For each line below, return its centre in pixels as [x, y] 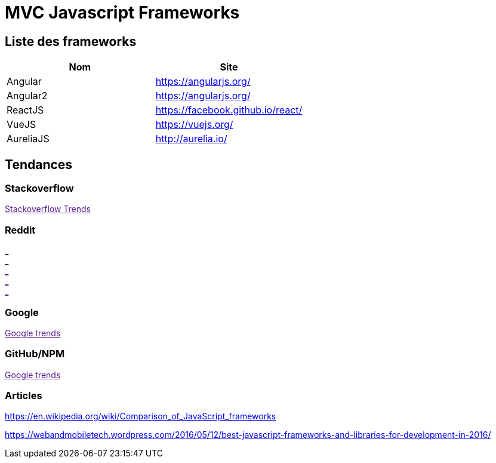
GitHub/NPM [35, 354]
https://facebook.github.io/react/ [229, 110]
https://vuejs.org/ [194, 125]
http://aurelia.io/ [191, 139]
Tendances [39, 164]
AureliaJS [28, 139]
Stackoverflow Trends [48, 209]
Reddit [20, 230]
